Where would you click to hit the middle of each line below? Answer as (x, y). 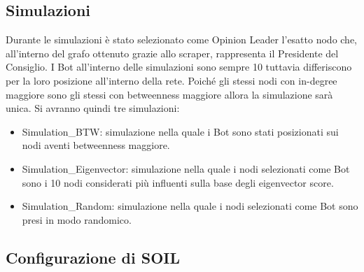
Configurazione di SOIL (93, 257)
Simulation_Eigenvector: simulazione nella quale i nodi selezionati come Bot (186, 168)
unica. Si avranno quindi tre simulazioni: (93, 108)
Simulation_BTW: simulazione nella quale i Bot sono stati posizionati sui (180, 131)
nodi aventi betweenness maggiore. (96, 145)
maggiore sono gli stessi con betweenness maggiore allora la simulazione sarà (169, 94)
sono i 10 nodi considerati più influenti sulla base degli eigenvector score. (178, 182)
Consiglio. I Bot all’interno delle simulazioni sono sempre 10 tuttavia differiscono (179, 67)
